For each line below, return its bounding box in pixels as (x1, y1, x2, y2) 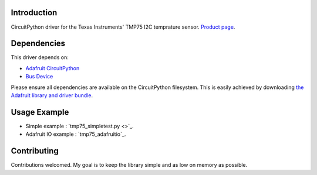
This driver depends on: (11, 54, 69, 61)
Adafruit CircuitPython (25, 64, 80, 71)
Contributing (11, 146, 59, 156)
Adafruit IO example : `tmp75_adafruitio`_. (25, 131, 126, 138)
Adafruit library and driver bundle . (11, 91, 93, 99)
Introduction (11, 8, 58, 18)
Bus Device (25, 73, 53, 80)
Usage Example (11, 107, 69, 117)
